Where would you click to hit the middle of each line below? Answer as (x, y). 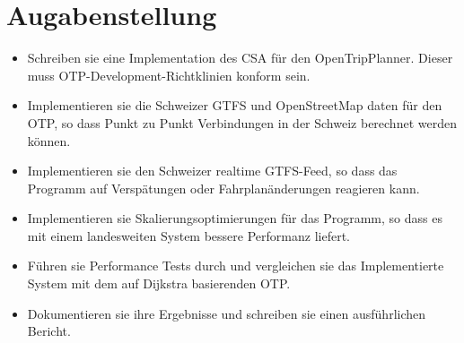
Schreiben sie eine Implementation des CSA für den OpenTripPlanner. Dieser (240, 58)
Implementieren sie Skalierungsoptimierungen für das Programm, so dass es (235, 218)
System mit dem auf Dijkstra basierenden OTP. (159, 283)
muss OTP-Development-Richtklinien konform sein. (169, 75)
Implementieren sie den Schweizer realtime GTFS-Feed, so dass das (212, 171)
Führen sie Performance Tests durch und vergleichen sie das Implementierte (236, 266)
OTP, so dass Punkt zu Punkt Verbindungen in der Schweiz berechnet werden (242, 122)
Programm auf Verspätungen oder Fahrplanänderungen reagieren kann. (223, 188)
